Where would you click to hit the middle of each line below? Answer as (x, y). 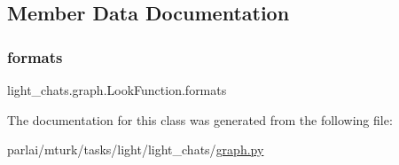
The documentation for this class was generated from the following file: (200, 119)
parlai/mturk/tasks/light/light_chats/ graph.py (136, 149)
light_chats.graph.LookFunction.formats (117, 90)
